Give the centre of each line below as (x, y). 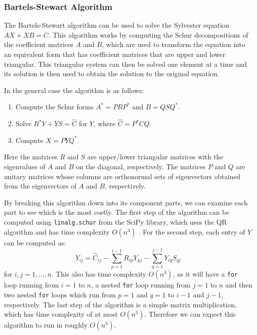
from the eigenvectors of (40, 186)
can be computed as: (35, 242)
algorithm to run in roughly (46, 325)
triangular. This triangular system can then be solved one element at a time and (126, 64)
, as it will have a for (205, 274)
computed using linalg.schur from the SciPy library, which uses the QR (115, 221)
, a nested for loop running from (141, 285)
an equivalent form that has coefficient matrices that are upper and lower (115, 54)
